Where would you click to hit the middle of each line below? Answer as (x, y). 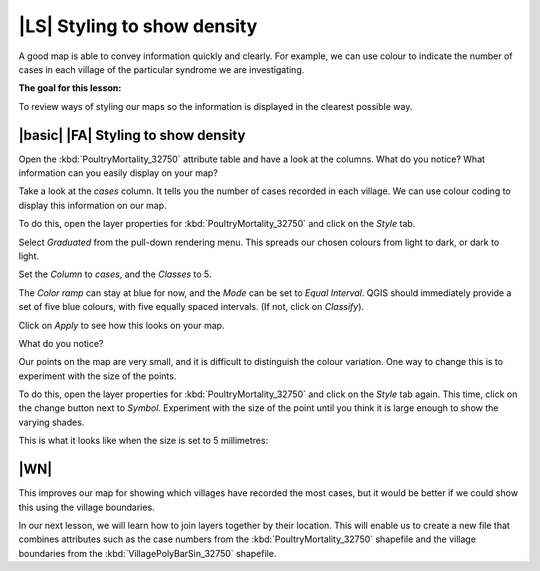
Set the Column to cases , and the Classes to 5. (115, 274)
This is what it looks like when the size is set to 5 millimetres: (143, 441)
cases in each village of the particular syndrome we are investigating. (161, 69)
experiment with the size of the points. (97, 376)
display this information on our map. (92, 205)
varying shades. (51, 422)
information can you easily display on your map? (118, 173)
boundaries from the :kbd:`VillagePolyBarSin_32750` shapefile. (147, 553)
